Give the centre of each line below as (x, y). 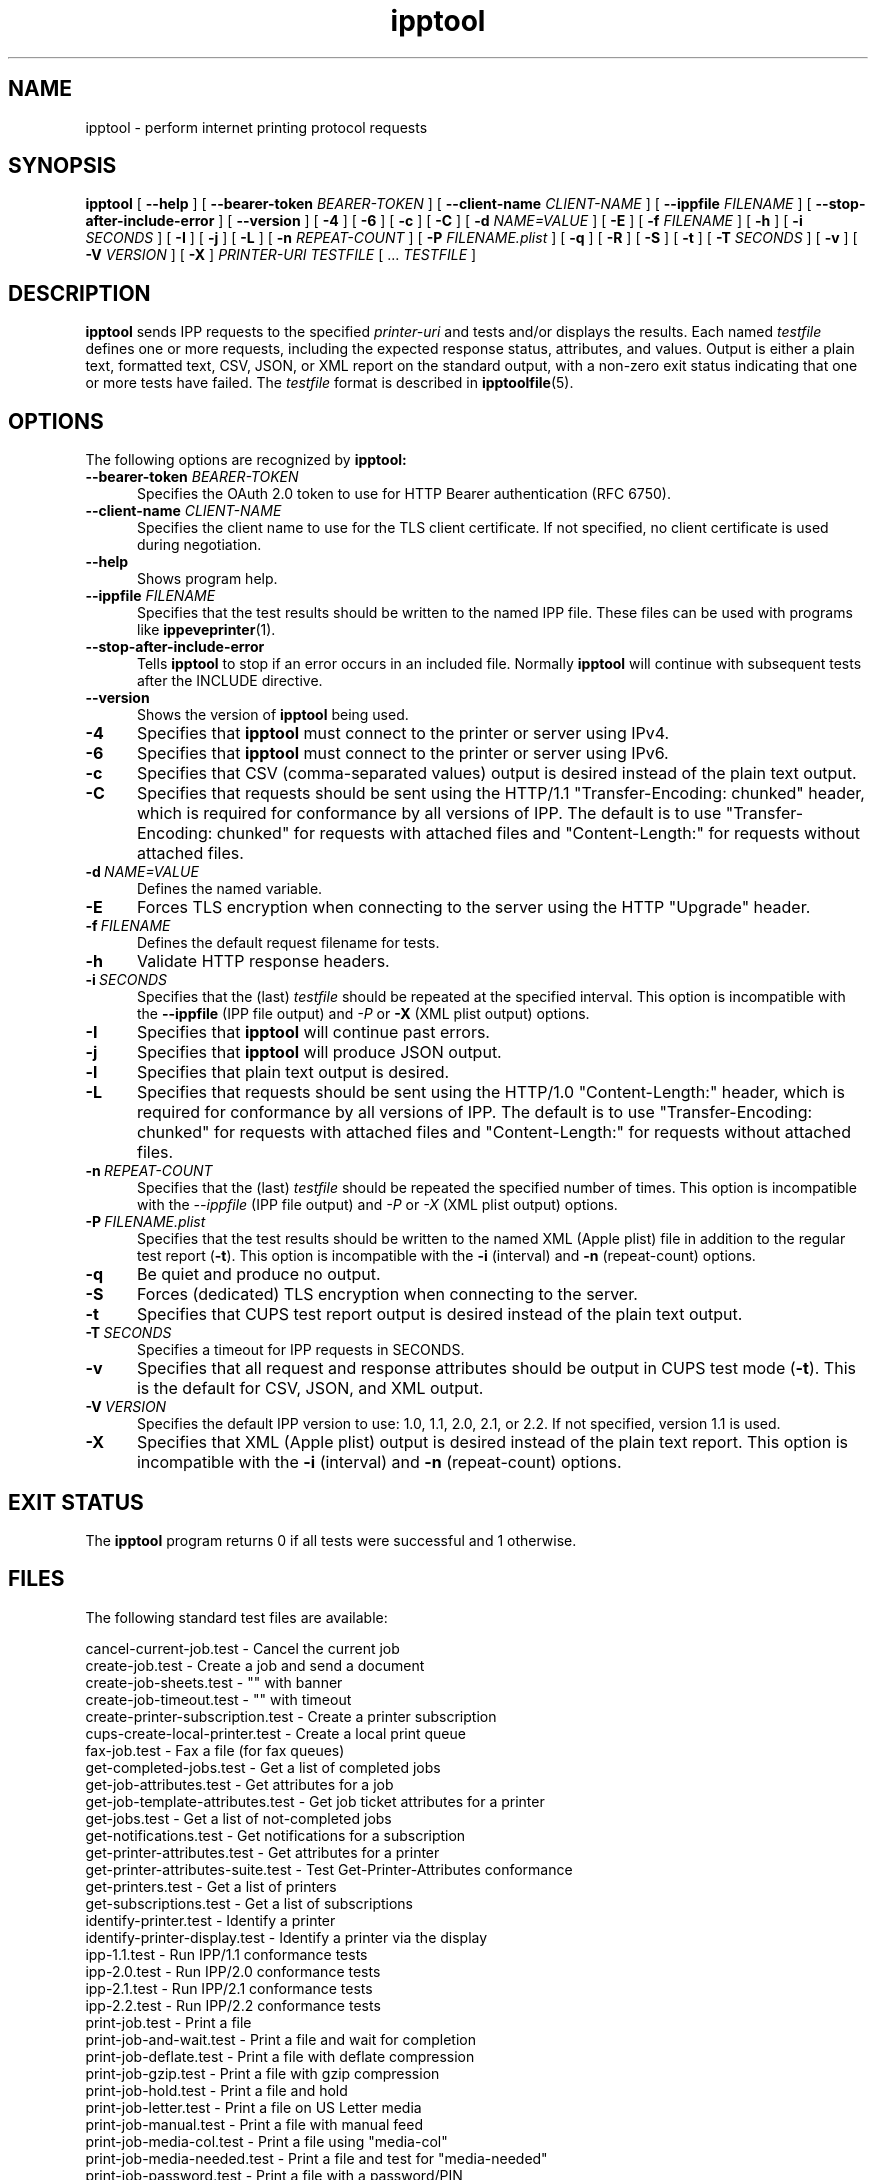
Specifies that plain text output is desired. (293, 1072)
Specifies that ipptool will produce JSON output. (319, 1052)
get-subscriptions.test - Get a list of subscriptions (249, 1903)
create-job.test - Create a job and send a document (255, 1665)
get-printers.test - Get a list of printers (211, 1886)
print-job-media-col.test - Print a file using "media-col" (266, 2141)
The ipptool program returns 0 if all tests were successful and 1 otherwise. (331, 1540)
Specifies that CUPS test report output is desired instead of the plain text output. (439, 1314)
